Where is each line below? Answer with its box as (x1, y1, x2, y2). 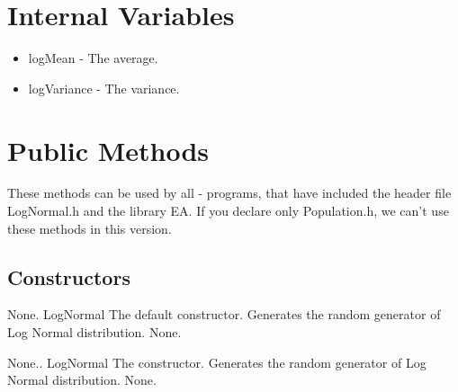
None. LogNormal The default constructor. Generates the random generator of (7, 305, 441, 324)
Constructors (7, 263, 130, 290)
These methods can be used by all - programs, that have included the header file (7, 183, 452, 202)
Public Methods (7, 131, 210, 168)
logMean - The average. (28, 49, 158, 67)
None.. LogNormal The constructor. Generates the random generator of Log (7, 352, 427, 371)
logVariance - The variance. (28, 78, 180, 97)
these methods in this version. (7, 218, 172, 237)
